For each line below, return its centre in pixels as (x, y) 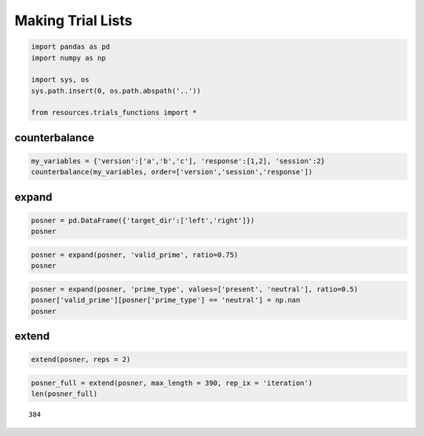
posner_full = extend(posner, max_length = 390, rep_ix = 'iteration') (172, 383)
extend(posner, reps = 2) (81, 360)
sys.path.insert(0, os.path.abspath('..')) (116, 91)
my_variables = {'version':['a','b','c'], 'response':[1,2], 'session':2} (178, 161)
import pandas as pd (70, 47)
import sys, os (60, 80)
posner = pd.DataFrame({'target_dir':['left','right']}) (143, 221)
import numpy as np (68, 58)
